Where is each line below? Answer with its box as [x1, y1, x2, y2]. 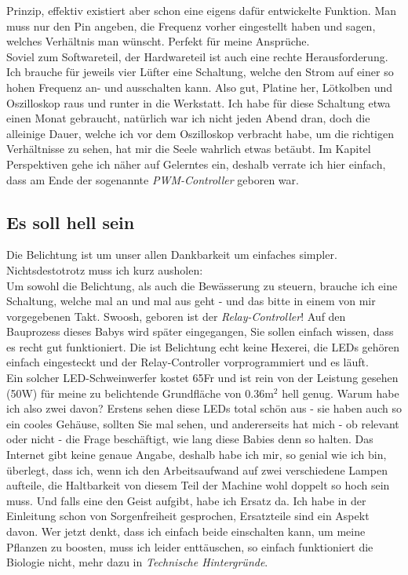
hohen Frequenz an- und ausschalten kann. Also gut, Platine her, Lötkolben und [6, 78, 393, 95]
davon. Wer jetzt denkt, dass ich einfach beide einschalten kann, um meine [6, 523, 366, 540]
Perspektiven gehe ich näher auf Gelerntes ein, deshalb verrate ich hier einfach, [6, 155, 386, 172]
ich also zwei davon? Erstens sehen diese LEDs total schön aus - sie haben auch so [6, 400, 402, 417]
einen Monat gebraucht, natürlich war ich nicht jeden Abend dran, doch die [6, 110, 370, 126]
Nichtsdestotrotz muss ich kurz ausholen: [6, 261, 203, 278]
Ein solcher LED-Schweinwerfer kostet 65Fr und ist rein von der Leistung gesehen [6, 369, 399, 386]
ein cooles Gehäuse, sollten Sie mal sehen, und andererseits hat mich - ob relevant [6, 415, 399, 431]
